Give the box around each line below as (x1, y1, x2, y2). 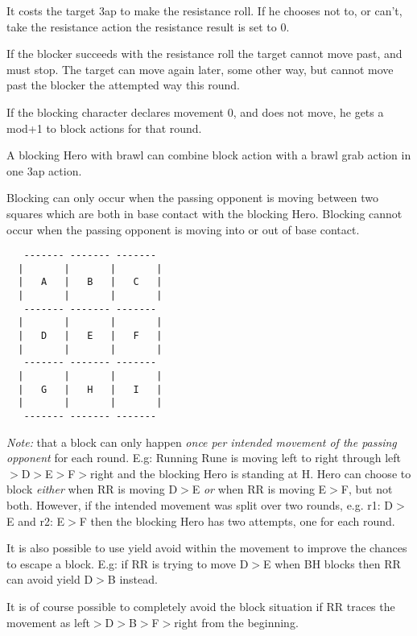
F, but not (341, 481, 393, 498)
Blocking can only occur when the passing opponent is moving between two (6, 189, 379, 206)
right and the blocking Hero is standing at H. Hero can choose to (90, 465, 411, 481)
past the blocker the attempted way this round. (6, 76, 240, 93)
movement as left (6, 613, 90, 630)
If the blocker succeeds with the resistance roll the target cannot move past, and (6, 45, 403, 62)
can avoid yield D (6, 571, 93, 588)
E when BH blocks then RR (263, 555, 401, 572)
